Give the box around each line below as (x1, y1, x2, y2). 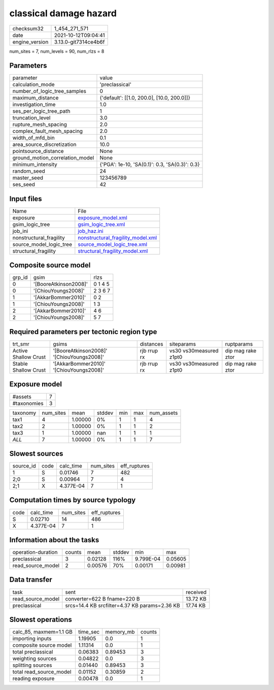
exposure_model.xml (78, 214, 128, 221)
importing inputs (12, 635, 52, 642)
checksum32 (12, 25, 44, 32)
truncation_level (12, 114, 51, 121)
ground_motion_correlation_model (12, 154, 94, 161)
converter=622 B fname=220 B (65, 595, 140, 602)
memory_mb (105, 629, 135, 636)
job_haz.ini (78, 227, 104, 235)
